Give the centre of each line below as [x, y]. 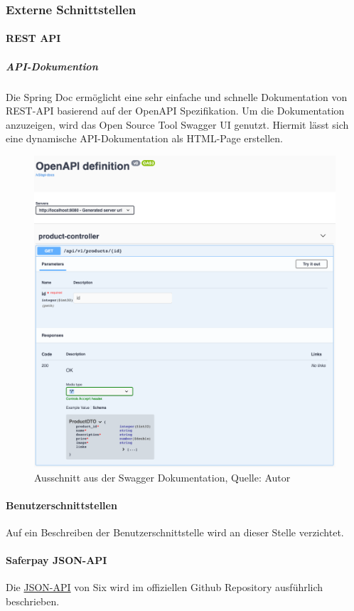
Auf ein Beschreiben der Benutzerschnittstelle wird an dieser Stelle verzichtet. [175, 532]
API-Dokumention [52, 66]
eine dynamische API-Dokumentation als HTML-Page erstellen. [144, 138]
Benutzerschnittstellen [61, 505]
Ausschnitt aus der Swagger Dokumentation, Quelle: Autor [162, 477]
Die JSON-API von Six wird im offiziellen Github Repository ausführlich [165, 587]
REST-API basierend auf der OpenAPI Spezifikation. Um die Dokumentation [175, 111]
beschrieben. [33, 601]
